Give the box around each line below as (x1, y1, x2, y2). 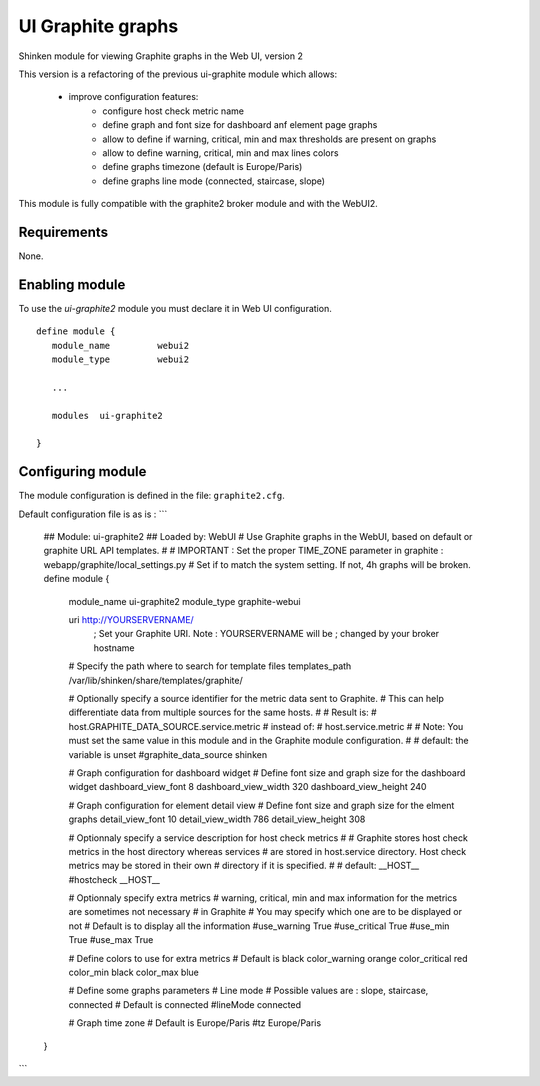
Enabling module (18, 276, 126, 293)
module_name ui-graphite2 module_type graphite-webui (68, 595, 302, 607)
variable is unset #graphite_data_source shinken (68, 748, 268, 760)
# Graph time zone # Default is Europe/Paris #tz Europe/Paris (68, 1017, 322, 1029)
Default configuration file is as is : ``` (18, 508, 168, 520)
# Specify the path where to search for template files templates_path (68, 660, 352, 672)
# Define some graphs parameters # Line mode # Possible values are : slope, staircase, (68, 985, 429, 997)
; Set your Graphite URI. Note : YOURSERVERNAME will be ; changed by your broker (93, 628, 440, 640)
